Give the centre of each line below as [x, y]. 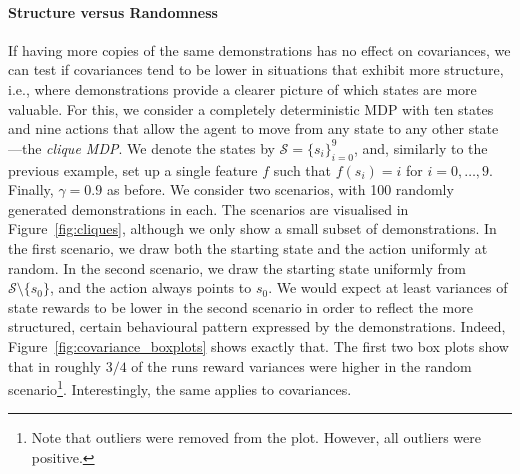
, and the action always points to [151, 287]
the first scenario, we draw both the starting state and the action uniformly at [248, 247]
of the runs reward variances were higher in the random [301, 365]
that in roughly [55, 365]
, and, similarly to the [421, 147]
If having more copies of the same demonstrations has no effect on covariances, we [259, 49]
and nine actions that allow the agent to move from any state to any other [236, 128]
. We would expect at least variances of [388, 287]
